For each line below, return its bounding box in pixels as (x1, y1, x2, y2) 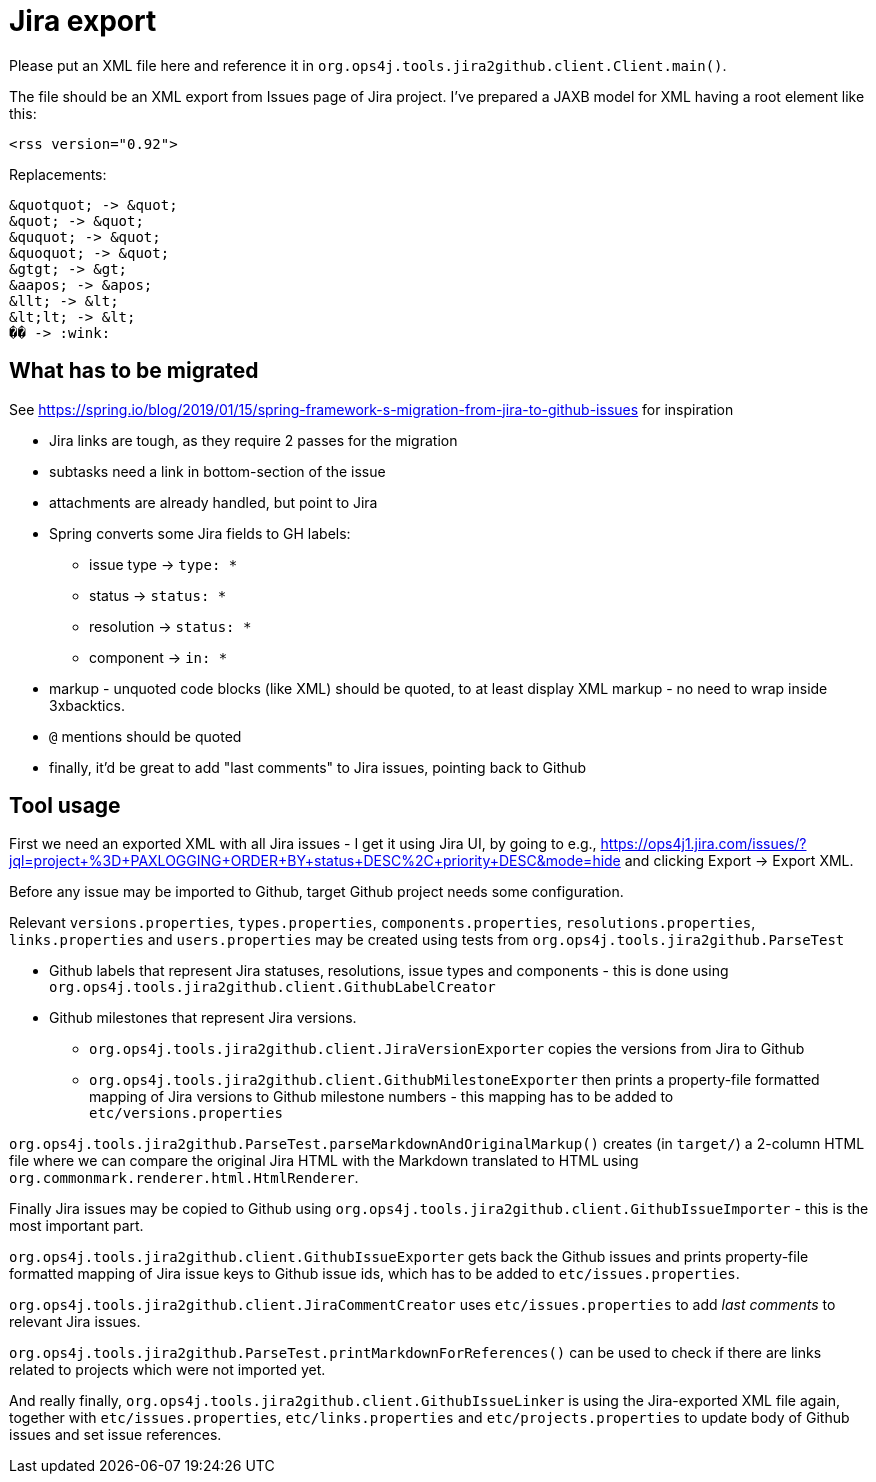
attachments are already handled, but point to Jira (49, 493, 378, 511)
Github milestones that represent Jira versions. (49, 1009, 357, 1027)
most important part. (9, 1217, 144, 1235)
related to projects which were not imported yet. (9, 1361, 326, 1379)
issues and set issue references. (9, 1426, 222, 1444)
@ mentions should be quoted (49, 727, 242, 745)
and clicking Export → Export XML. (624, 852, 854, 870)
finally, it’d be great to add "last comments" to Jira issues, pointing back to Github (49, 758, 587, 776)
